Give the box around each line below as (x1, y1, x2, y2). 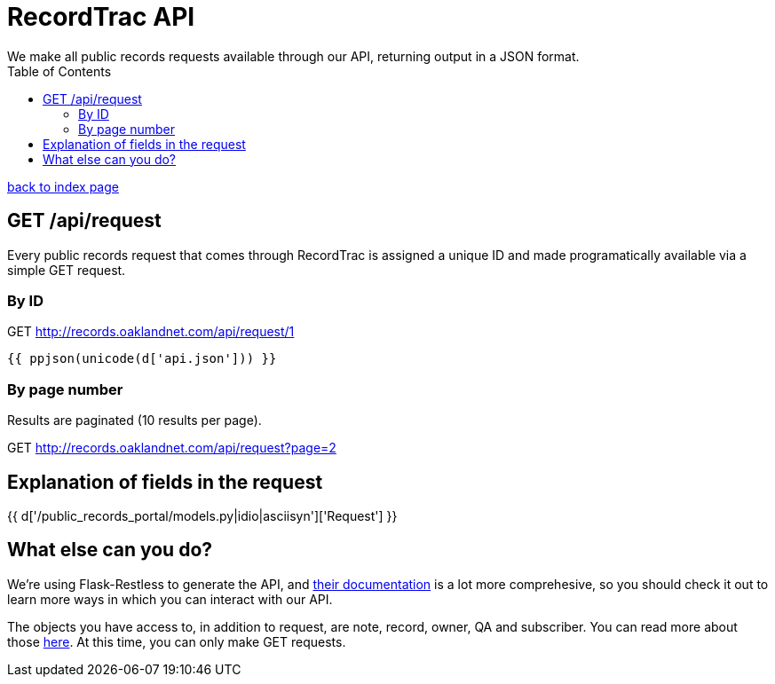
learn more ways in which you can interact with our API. (7, 591, 333, 607)
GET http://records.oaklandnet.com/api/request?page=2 (7, 440, 336, 456)
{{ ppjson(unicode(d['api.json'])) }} (7, 351, 277, 366)
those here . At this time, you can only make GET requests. (7, 633, 346, 649)
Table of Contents (7, 63, 112, 79)
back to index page (7, 178, 119, 194)
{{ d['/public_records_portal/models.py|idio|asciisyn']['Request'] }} (7, 507, 398, 523)
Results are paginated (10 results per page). (7, 413, 262, 428)
